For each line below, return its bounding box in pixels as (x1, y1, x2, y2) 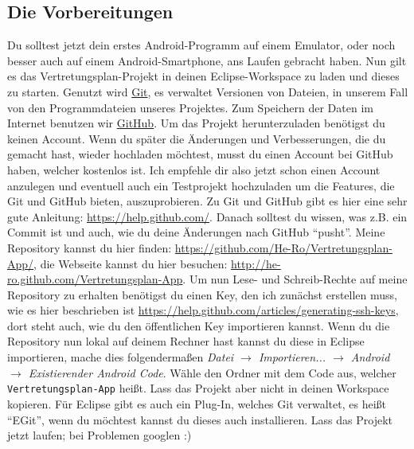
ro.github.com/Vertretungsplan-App (7, 271, 183, 287)
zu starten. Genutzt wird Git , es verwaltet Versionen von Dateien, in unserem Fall (7, 83, 408, 100)
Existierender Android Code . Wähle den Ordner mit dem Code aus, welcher (28, 364, 396, 381)
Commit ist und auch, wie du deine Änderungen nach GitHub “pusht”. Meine (7, 224, 385, 240)
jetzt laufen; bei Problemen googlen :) (7, 427, 192, 443)
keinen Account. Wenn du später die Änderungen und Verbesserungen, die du (7, 130, 386, 146)
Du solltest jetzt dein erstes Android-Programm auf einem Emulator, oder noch (7, 37, 396, 53)
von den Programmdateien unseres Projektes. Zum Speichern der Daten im (7, 99, 373, 115)
